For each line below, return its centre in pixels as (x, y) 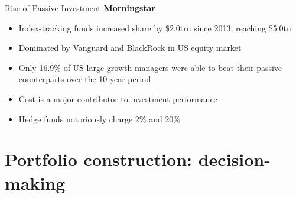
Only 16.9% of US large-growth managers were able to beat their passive (150, 67)
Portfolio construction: (98, 159)
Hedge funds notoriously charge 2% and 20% (100, 119)
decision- (234, 159)
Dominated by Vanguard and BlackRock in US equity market (130, 48)
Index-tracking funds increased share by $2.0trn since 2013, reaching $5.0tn (155, 27)
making (35, 182)
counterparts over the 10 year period (85, 79)
